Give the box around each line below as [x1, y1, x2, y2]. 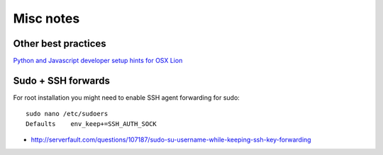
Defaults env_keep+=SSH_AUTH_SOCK [26, 120, 157, 127]
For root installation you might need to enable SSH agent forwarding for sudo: [13, 93, 240, 102]
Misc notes [13, 11, 80, 26]
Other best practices [13, 38, 106, 50]
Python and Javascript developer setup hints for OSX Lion [13, 57, 183, 65]
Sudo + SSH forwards [13, 74, 110, 86]
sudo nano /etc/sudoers [26, 110, 109, 118]
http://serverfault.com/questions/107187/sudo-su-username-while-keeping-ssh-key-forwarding [30, 135, 311, 144]
